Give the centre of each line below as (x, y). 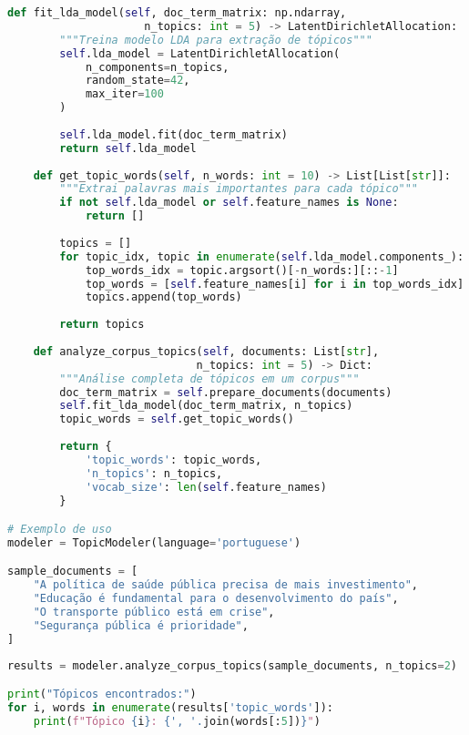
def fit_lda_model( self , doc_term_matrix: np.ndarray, (177, 13)
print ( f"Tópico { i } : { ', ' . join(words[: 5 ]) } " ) (177, 721)
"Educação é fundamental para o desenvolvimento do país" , (216, 599)
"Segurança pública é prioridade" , (141, 625)
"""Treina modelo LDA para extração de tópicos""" (216, 40)
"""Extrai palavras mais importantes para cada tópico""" (239, 189)
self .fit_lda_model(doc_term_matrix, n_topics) (206, 406)
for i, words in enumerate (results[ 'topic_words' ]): (171, 708)
